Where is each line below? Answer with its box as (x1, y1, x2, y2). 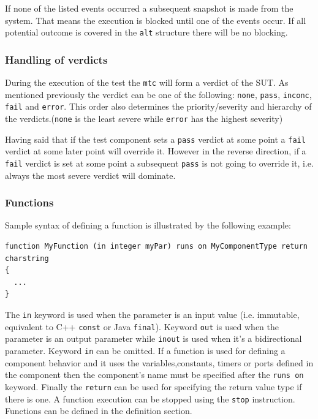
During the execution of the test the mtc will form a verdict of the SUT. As (5, 76, 289, 89)
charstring (5, 254, 49, 263)
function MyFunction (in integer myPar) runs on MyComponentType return (5, 242, 308, 251)
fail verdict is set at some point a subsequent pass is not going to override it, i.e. (5, 156, 314, 169)
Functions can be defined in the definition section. (5, 404, 192, 417)
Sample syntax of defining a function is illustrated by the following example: (5, 219, 291, 232)
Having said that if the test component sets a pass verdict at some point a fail (5, 132, 306, 145)
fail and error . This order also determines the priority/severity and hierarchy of (5, 100, 312, 113)
